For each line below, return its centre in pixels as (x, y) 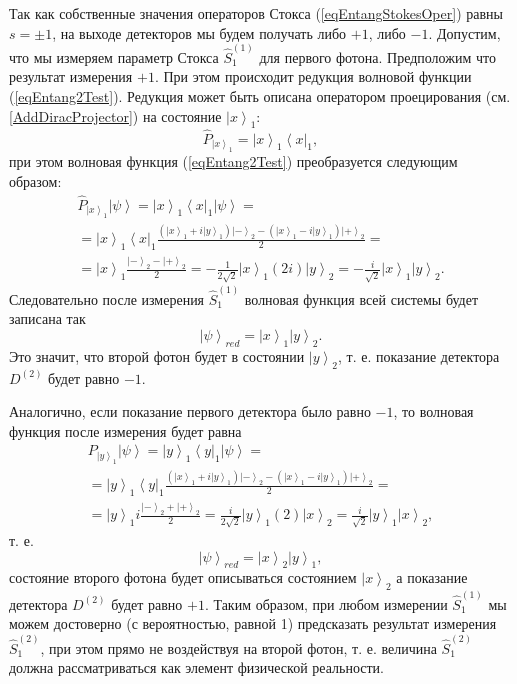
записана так (47, 318)
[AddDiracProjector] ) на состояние (115, 115)
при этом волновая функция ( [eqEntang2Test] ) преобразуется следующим (233, 161)
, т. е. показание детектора (418, 355)
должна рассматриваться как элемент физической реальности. (196, 667)
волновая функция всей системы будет (361, 298)
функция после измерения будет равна (125, 430)
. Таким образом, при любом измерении (326, 603)
